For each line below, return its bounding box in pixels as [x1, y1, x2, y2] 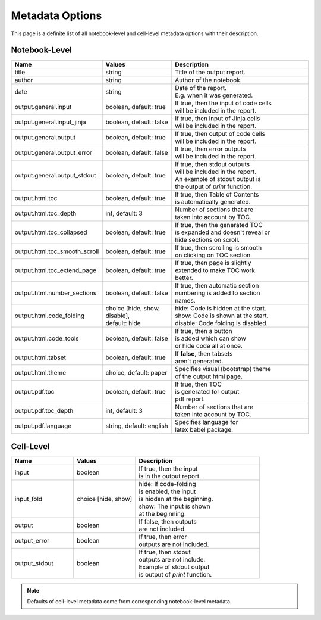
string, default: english [105, 422, 169, 430]
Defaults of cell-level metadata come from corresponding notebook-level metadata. [27, 598, 232, 605]
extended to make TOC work [174, 266, 256, 275]
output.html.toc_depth [14, 209, 77, 217]
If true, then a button [174, 327, 232, 335]
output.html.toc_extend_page [14, 266, 97, 275]
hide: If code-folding [139, 479, 196, 488]
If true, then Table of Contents [174, 191, 259, 199]
